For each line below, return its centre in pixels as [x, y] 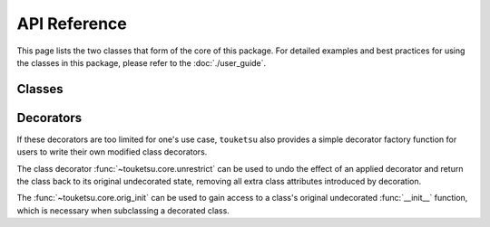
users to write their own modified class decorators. [112, 152]
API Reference [72, 24]
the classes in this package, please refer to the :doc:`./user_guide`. [142, 62]
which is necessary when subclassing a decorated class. [123, 210]
